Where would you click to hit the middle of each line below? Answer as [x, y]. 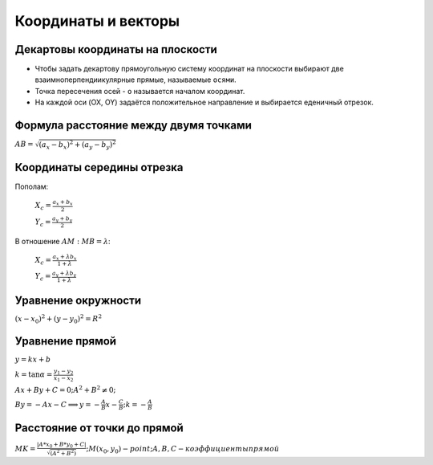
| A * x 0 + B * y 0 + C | [62, 445]
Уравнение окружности [78, 300]
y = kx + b [33, 359]
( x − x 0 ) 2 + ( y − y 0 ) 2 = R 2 [58, 319]
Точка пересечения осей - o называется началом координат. [140, 91]
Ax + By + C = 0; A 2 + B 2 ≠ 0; [65, 390]
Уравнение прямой [65, 341]
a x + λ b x [65, 257]
